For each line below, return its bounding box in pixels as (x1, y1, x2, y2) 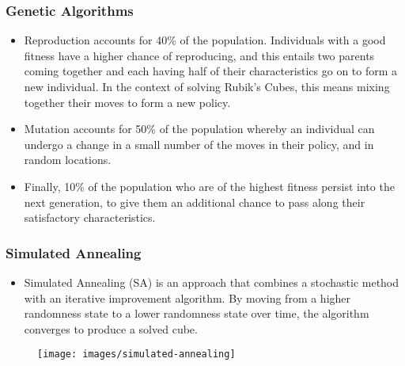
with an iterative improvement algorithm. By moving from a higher (24, 289, 351, 306)
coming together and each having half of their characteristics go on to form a (24, 63, 398, 79)
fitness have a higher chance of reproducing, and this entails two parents (24, 47, 375, 63)
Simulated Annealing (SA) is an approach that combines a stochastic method (24, 273, 399, 290)
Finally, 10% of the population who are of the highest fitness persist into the (24, 177, 395, 194)
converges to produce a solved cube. (24, 320, 198, 337)
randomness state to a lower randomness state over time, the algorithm (24, 305, 369, 322)
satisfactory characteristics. (24, 209, 156, 226)
